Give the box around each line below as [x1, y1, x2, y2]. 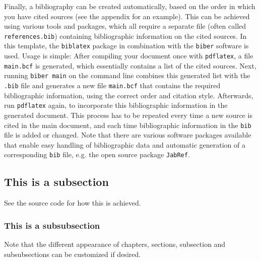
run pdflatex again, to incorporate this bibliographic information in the [4, 100, 228, 110]
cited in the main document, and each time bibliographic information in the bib [4, 119, 251, 130]
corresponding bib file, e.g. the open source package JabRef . [4, 149, 190, 160]
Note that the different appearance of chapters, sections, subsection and [4, 239, 226, 249]
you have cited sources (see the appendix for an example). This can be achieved [4, 11, 250, 21]
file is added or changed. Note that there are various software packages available [4, 129, 251, 140]
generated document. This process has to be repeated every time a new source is [4, 109, 252, 120]
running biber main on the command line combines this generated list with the [4, 70, 250, 81]
